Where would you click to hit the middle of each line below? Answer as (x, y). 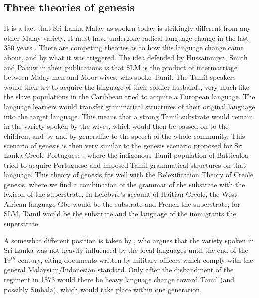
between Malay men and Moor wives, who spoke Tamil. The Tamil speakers (120, 77)
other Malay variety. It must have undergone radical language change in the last (126, 38)
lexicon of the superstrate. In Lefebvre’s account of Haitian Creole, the (112, 194)
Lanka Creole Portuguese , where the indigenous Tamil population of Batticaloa (126, 155)
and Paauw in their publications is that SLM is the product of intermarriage (121, 67)
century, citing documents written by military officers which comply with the (135, 259)
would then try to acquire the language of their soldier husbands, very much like (127, 86)
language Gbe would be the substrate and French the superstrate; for (134, 204)
